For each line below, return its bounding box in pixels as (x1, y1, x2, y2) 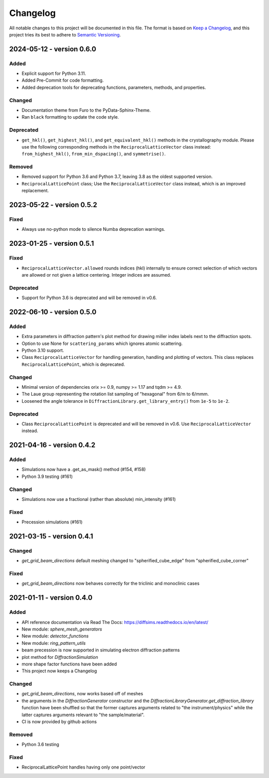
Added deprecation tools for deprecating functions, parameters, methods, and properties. (21, 84, 206, 90)
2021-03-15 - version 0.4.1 (9, 532, 93, 540)
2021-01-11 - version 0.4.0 (9, 594, 93, 602)
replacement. (21, 187, 49, 194)
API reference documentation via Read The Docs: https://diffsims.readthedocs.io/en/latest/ (21, 619, 209, 625)
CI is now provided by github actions (21, 718, 97, 725)
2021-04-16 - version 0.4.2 (9, 441, 96, 450)
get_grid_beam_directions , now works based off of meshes (21, 691, 143, 697)
